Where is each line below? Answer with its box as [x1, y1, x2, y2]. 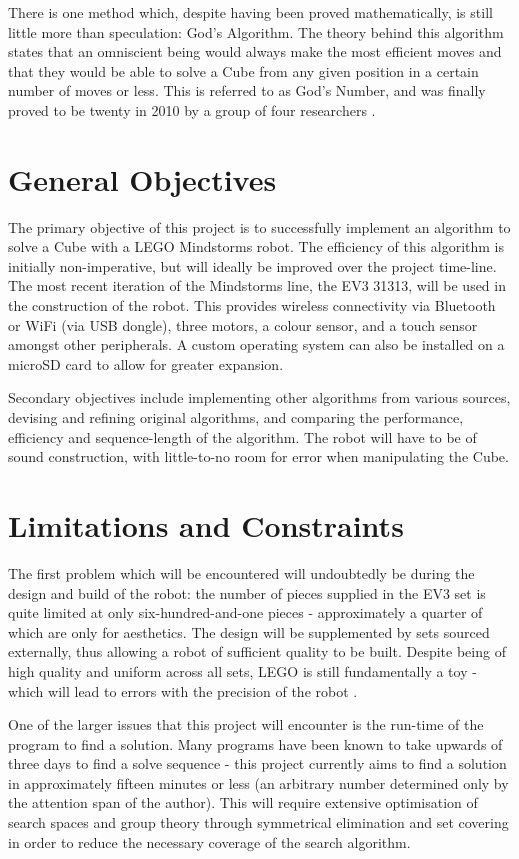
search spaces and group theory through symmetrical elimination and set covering [8, 812, 509, 833]
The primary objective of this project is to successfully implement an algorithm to [8, 216, 511, 237]
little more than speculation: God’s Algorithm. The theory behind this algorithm [8, 21, 504, 42]
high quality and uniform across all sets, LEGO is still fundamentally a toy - [8, 660, 477, 681]
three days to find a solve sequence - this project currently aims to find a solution [8, 753, 507, 774]
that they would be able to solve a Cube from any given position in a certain [8, 60, 479, 81]
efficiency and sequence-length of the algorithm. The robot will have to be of [8, 426, 477, 447]
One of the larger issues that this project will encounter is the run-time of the [8, 714, 484, 735]
